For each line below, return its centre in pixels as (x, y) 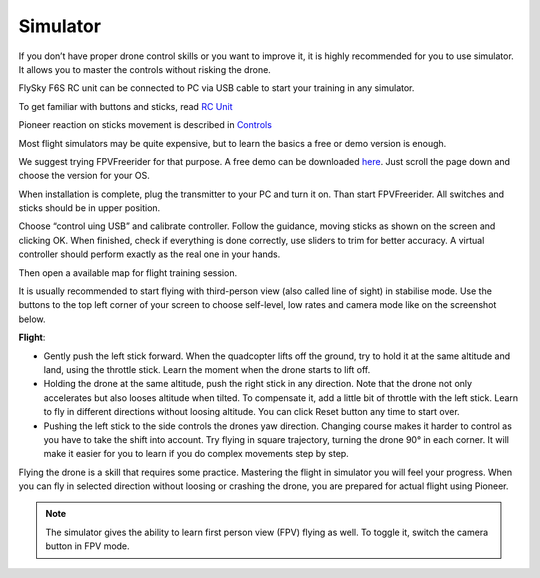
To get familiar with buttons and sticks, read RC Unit (125, 106)
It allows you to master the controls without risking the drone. (145, 69)
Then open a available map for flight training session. (128, 272)
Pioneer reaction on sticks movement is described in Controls (145, 125)
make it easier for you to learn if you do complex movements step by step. (196, 454)
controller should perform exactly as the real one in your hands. (149, 254)
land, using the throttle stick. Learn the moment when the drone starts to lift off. (207, 369)
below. (32, 319)
